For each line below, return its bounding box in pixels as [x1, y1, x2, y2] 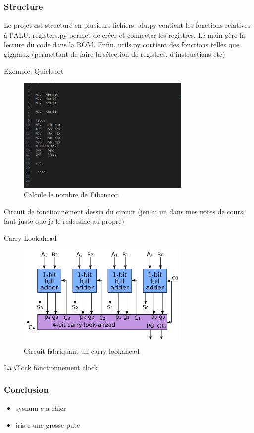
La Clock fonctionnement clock [4, 362, 98, 373]
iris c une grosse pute [15, 419, 80, 430]
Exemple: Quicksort [4, 65, 64, 76]
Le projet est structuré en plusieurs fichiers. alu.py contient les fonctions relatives [4, 20, 251, 30]
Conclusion [4, 383, 49, 395]
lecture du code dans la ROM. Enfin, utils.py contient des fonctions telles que [4, 39, 239, 49]
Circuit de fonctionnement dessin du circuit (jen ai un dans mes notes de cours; [4, 206, 245, 216]
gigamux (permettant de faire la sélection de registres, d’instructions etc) [4, 49, 225, 59]
